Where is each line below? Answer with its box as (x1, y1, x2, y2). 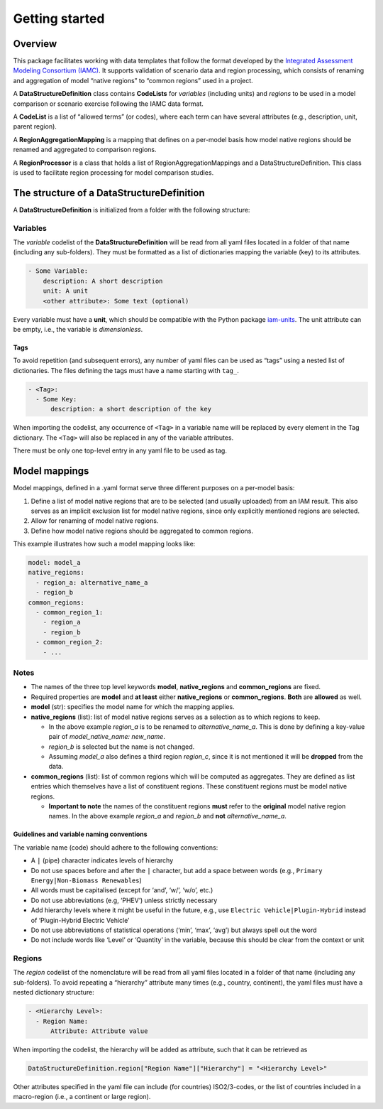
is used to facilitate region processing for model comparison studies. (13, 168, 214, 177)
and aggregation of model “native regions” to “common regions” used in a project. (13, 76, 253, 85)
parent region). (13, 122, 57, 131)
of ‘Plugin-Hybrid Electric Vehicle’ (30, 916, 130, 924)
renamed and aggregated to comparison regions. (13, 146, 157, 154)
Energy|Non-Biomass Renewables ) (30, 876, 142, 885)
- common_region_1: (35, 608, 104, 617)
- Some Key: (35, 395, 77, 404)
